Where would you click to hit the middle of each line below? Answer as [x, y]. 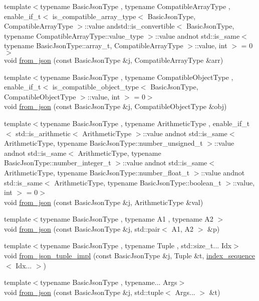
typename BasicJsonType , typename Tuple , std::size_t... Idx [136, 245]
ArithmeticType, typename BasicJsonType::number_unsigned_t [103, 143]
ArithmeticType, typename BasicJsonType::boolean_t [138, 182]
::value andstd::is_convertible [130, 26]
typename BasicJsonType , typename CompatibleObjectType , [137, 77]
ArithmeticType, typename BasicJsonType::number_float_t [97, 172]
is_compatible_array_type [94, 16]
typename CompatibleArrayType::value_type [74, 35]
